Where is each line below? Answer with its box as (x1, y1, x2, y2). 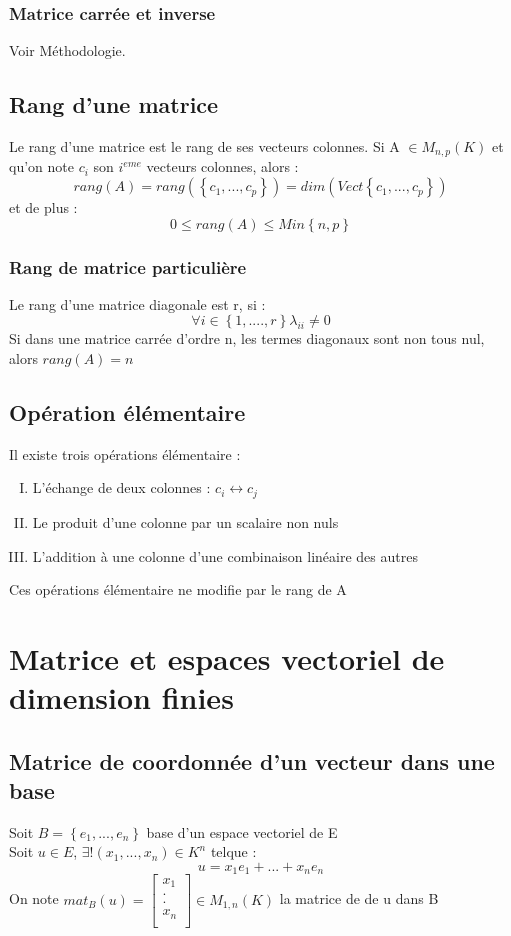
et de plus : (9, 197, 78, 218)
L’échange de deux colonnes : (32, 477, 211, 498)
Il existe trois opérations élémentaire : (9, 443, 241, 464)
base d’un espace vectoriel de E (146, 821, 338, 842)
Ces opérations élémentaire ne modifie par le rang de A (9, 579, 347, 600)
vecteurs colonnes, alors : (146, 156, 299, 177)
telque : (210, 841, 257, 862)
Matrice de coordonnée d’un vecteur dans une (9, 745, 495, 776)
